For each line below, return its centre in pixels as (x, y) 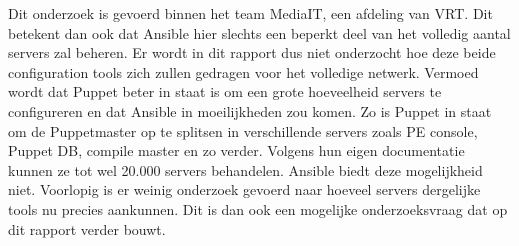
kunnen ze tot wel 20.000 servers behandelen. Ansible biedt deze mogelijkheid (245, 169)
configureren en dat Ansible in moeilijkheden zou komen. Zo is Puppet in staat (250, 110)
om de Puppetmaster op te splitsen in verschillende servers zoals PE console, (243, 130)
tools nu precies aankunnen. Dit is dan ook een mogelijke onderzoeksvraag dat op (258, 208)
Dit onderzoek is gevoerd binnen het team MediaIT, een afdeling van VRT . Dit (250, 13)
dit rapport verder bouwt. (87, 228)
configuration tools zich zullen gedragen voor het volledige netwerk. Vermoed (243, 71)
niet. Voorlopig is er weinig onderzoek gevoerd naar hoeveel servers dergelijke (244, 189)
